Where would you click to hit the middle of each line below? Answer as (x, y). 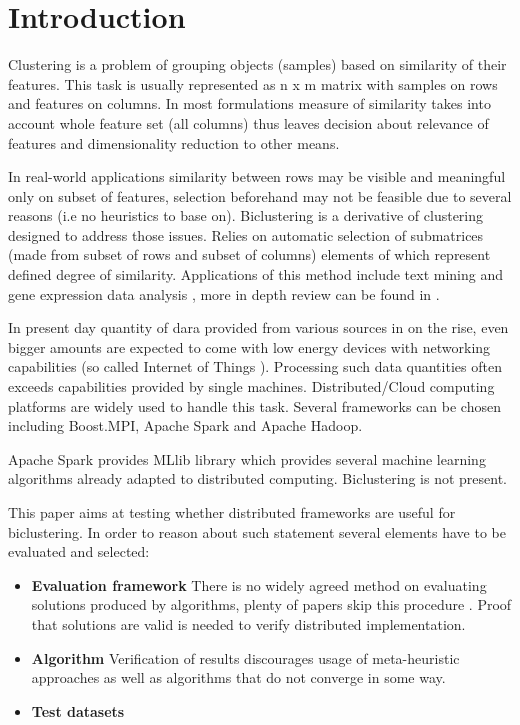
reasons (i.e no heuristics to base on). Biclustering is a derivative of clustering (246, 215)
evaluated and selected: (79, 551)
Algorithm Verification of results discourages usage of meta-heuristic (245, 657)
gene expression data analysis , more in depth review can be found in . (224, 293)
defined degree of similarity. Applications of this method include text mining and (256, 274)
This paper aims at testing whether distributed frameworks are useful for (232, 512)
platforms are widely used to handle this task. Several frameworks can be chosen (254, 405)
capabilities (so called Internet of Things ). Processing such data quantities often (255, 366)
